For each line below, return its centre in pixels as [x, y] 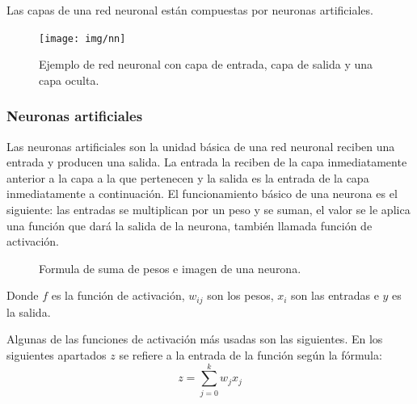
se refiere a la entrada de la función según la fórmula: [251, 355]
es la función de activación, [118, 295]
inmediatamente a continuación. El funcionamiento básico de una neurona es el [202, 194]
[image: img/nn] [82, 38]
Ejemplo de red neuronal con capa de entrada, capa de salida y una [206, 64]
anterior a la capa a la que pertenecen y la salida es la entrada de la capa [188, 177]
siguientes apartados [57, 355]
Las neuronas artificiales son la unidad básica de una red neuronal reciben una [201, 146]
